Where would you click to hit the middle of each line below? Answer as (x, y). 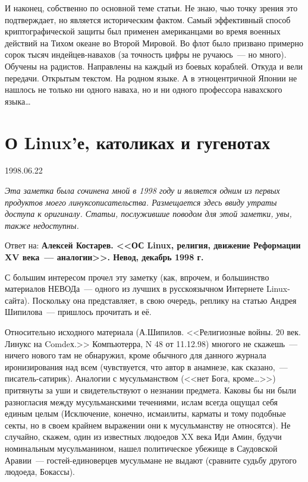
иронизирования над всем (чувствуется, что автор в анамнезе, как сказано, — (146, 366)
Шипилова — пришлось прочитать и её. (78, 312)
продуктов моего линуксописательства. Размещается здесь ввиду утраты (141, 202)
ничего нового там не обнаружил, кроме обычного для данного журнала (136, 355)
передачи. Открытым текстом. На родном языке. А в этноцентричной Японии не (151, 78)
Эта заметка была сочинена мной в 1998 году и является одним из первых (142, 190)
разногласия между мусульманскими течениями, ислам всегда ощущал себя (141, 401)
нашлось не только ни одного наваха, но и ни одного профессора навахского (144, 89)
